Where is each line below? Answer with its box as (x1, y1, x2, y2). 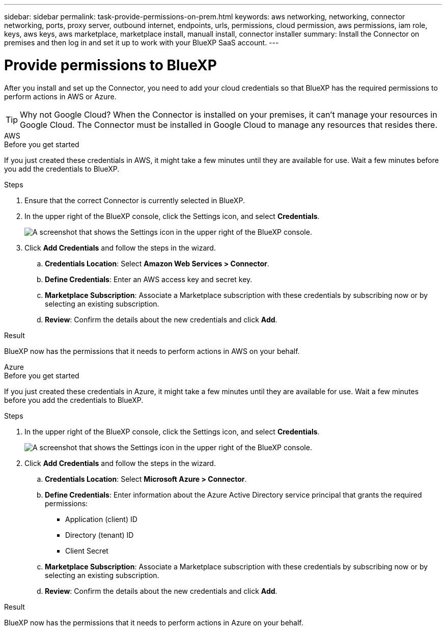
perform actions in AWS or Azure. (4, 92, 117, 101)
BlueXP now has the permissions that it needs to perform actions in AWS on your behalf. (4, 346, 300, 355)
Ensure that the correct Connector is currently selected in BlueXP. (24, 196, 245, 205)
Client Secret (65, 546, 108, 555)
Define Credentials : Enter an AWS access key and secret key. (45, 275, 253, 284)
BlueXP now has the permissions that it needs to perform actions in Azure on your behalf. (4, 618, 303, 627)
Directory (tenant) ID (65, 530, 134, 539)
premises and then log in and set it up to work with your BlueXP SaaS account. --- (4, 38, 279, 47)
